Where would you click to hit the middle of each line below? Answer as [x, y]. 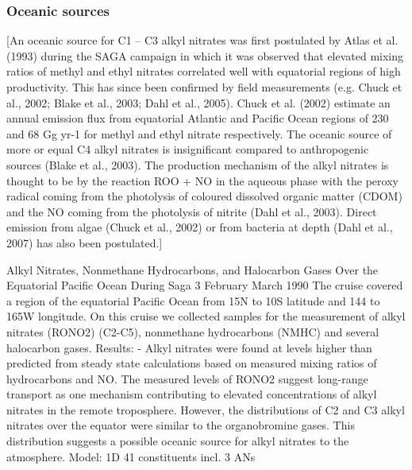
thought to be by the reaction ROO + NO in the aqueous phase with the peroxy [202, 180]
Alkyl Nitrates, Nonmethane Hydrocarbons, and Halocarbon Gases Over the [193, 269]
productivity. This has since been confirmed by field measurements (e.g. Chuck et [204, 87]
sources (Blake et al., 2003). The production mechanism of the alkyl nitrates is [198, 164]
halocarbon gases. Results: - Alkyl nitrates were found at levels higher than [189, 347]
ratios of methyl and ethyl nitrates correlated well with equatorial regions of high [204, 71]
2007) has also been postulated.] [85, 242]
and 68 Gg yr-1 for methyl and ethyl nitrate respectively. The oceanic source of [199, 133]
